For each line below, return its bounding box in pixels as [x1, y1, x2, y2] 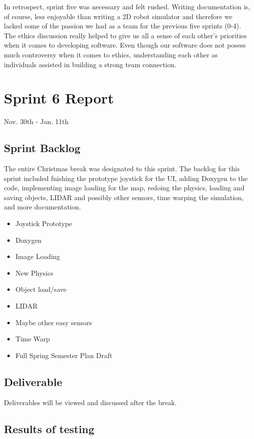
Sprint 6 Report [4, 88, 114, 108]
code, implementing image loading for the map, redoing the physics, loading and [4, 182, 245, 193]
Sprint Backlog [4, 140, 81, 155]
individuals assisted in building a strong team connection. [4, 59, 177, 69]
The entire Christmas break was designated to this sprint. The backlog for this [4, 163, 240, 174]
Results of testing [4, 421, 94, 436]
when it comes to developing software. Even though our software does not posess [4, 40, 246, 50]
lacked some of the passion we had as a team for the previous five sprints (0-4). [4, 21, 241, 31]
